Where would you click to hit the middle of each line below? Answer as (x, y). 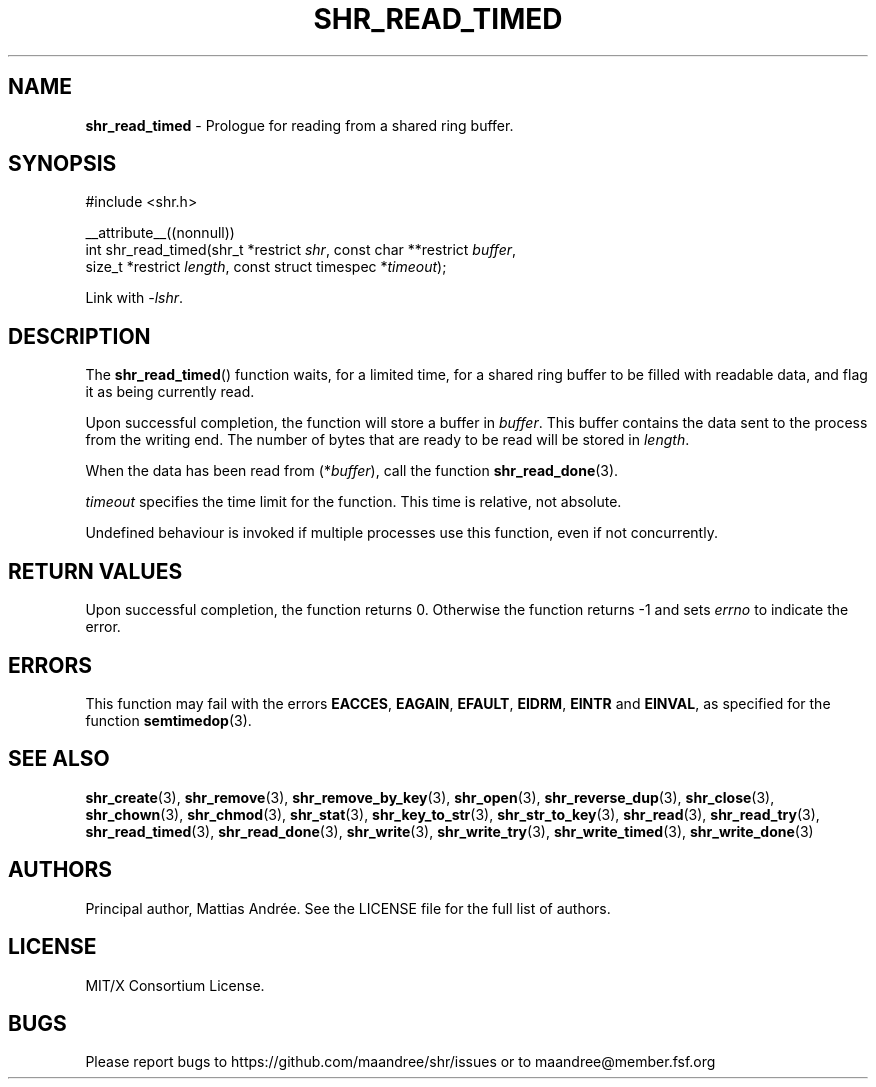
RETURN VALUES (95, 571)
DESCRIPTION (79, 336)
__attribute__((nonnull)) (160, 233)
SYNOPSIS (62, 164)
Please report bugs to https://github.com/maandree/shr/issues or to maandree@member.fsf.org (400, 1062)
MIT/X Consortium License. (175, 985)
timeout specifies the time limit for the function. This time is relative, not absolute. (353, 502)
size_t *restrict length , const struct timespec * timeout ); (266, 267)
